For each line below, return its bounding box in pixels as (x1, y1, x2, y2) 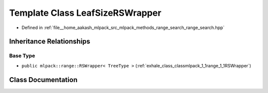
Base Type (9, 52, 35, 59)
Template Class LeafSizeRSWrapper (9, 7, 161, 18)
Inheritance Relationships (9, 37, 90, 46)
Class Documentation (9, 75, 78, 84)
